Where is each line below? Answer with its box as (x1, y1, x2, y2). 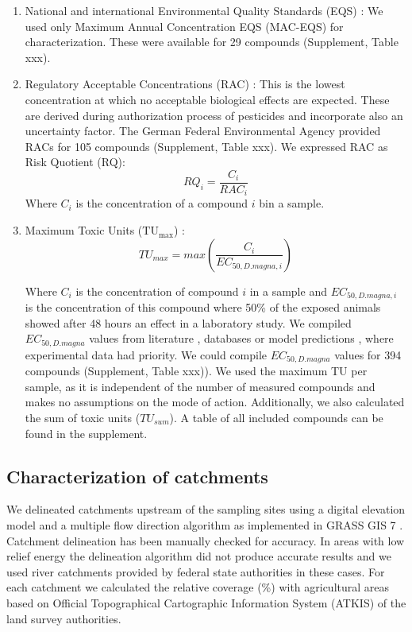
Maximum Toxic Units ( (25, 222, 143, 238)
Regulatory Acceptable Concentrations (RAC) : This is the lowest (25, 76, 345, 92)
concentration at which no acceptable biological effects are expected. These (25, 91, 390, 107)
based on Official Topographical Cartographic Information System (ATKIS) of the (6, 594, 406, 611)
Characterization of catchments (6, 463, 268, 488)
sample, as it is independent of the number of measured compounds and (25, 378, 375, 394)
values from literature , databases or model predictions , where (89, 330, 394, 347)
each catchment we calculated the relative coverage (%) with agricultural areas (6, 579, 390, 595)
